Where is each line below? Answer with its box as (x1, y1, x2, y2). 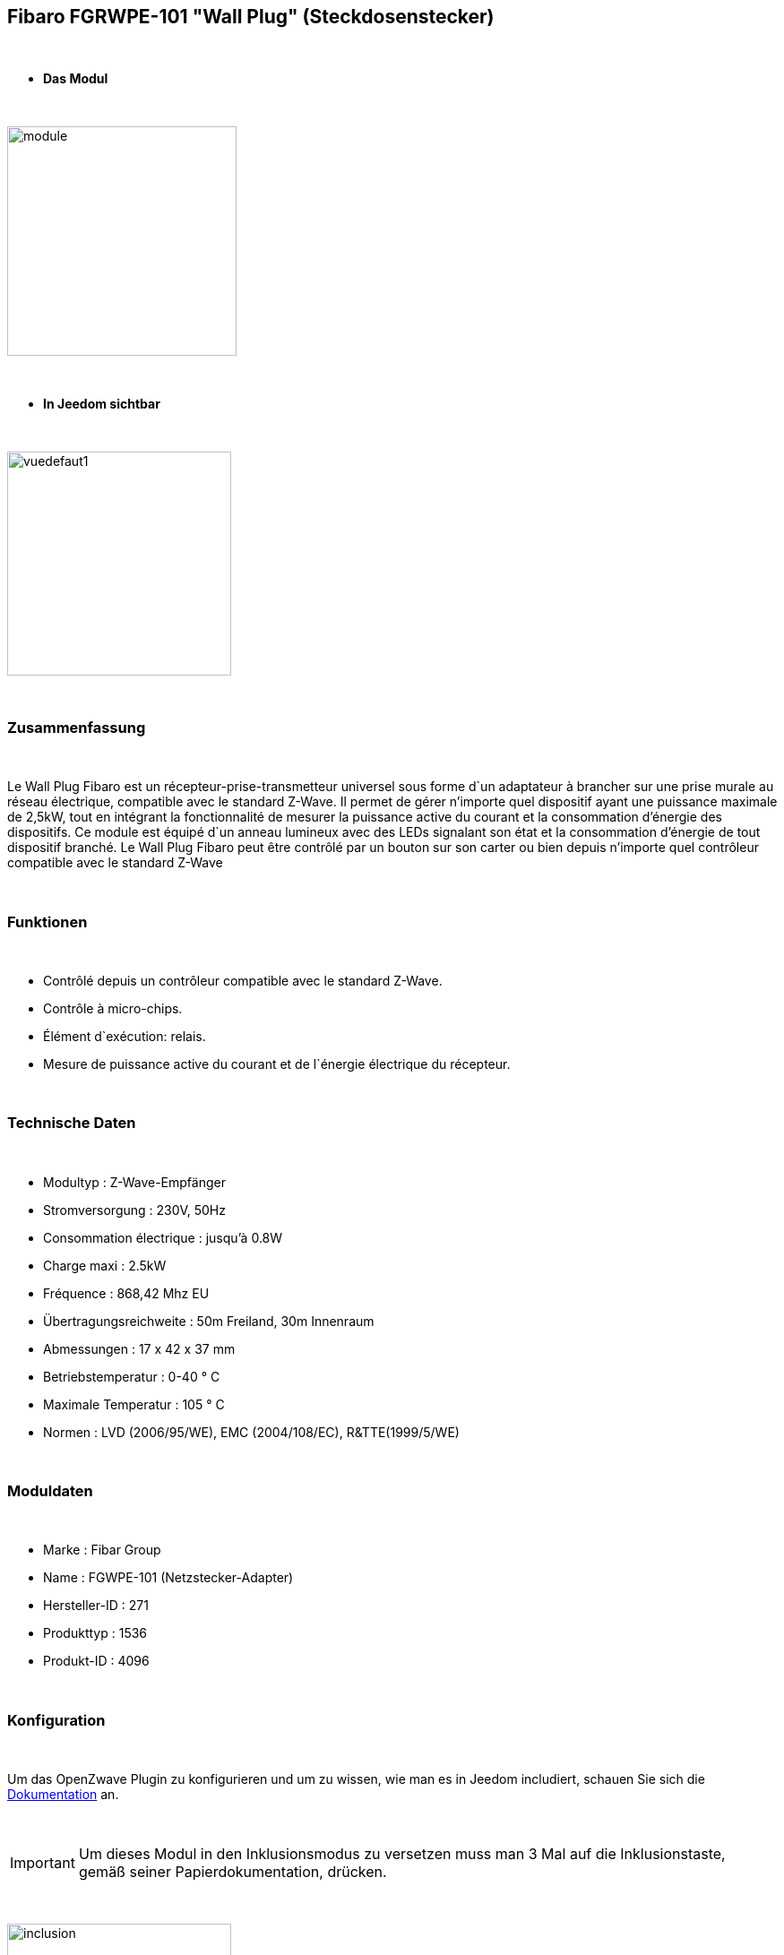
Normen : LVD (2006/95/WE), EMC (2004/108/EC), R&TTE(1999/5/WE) (43, 1424, 460, 1440)
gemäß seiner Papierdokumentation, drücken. (78, 1863, 387, 1882)
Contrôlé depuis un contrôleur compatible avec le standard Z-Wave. (43, 972, 443, 988)
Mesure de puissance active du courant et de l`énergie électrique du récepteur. (43, 1055, 511, 1072)
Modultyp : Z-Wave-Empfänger (43, 1174, 226, 1190)
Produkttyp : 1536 (43, 1625, 148, 1641)
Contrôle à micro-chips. (43, 1000, 183, 1016)
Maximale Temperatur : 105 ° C (43, 1396, 225, 1412)
